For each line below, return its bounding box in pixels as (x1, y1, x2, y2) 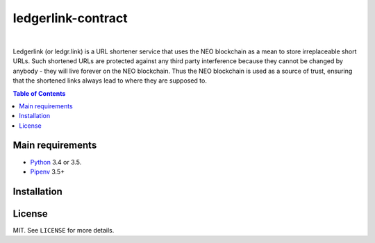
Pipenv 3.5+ (30, 167, 65, 176)
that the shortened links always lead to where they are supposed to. (12, 76, 208, 85)
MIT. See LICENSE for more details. (12, 226, 115, 234)
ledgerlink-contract (12, 10, 128, 26)
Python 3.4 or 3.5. (30, 158, 82, 166)
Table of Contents (12, 89, 66, 97)
